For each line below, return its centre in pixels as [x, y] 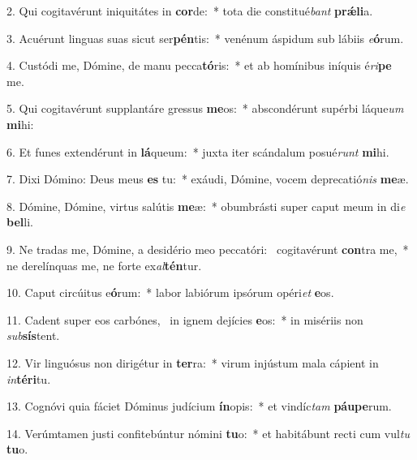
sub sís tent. [33, 335]
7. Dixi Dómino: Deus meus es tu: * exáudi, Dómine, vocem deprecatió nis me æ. [208, 179]
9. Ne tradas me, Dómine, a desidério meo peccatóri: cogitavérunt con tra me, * [208, 249]
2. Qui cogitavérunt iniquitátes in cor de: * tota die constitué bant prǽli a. [190, 11]
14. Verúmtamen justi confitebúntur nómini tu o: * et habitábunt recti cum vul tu [208, 433]
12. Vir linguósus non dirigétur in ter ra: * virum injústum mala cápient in [193, 362]
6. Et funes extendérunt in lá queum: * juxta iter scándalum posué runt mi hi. [198, 151]
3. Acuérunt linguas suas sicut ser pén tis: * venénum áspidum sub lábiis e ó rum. [205, 38]
